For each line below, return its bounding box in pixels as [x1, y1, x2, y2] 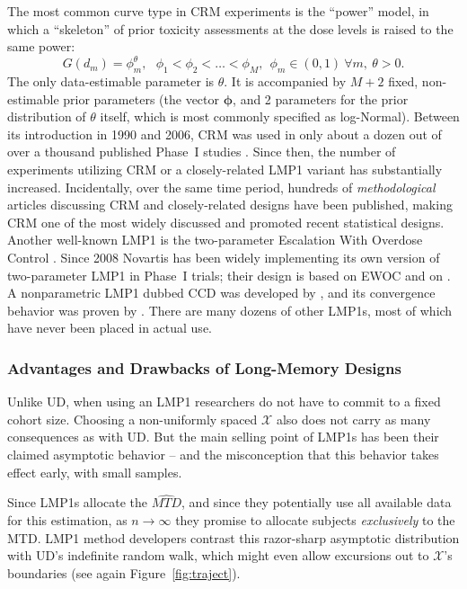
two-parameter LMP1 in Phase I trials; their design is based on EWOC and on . [7, 265, 451, 284]
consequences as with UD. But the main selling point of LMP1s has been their [7, 427, 439, 446]
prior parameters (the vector [63, 89, 219, 108]
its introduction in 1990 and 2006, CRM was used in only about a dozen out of [7, 124, 442, 143]
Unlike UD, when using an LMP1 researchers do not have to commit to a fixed [7, 392, 441, 411]
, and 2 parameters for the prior [233, 89, 409, 108]
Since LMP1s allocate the [7, 493, 148, 512]
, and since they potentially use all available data [181, 493, 452, 512]
